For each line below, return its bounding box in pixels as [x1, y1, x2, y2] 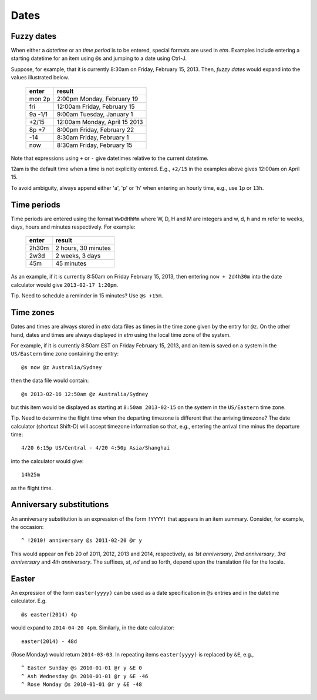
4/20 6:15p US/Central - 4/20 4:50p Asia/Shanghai [21, 444, 170, 451]
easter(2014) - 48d [21, 638, 77, 645]
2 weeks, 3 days [55, 252, 101, 260]
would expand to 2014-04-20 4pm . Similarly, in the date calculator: [11, 624, 175, 631]
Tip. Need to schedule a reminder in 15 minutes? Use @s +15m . [11, 292, 163, 299]
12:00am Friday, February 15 [56, 102, 135, 110]
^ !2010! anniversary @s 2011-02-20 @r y [21, 537, 142, 544]
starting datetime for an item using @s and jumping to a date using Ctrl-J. [11, 55, 187, 62]
